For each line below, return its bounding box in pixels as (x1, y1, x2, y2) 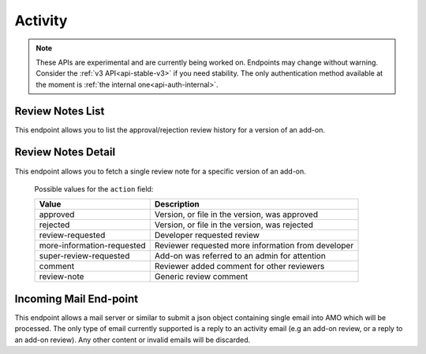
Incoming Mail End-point (14, 292, 138, 305)
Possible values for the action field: (34, 184, 154, 193)
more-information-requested (39, 240, 146, 252)
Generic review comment (154, 271, 248, 282)
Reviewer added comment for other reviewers (154, 261, 325, 272)
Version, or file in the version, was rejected (154, 219, 313, 230)
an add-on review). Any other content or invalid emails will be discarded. (14, 335, 251, 345)
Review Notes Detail (14, 146, 116, 159)
